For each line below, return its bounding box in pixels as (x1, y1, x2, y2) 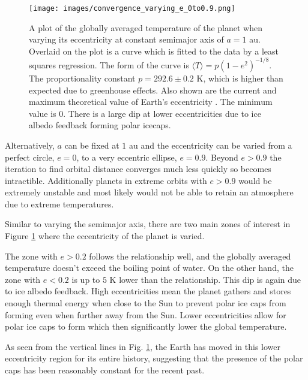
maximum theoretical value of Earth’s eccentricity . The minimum (29, 95, 273, 108)
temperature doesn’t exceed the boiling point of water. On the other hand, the (5, 261, 294, 274)
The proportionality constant (29, 71, 136, 84)
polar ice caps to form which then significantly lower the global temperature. (5, 320, 287, 333)
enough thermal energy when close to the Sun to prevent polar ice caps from (5, 297, 286, 309)
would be (238, 174, 272, 186)
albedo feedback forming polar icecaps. (29, 119, 171, 131)
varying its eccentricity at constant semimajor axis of (29, 33, 224, 46)
